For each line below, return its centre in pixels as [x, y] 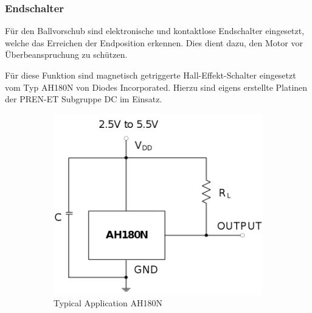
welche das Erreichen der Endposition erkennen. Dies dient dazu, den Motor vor [154, 42]
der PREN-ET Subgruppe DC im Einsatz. [84, 99]
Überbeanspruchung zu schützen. [66, 55]
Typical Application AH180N [108, 302]
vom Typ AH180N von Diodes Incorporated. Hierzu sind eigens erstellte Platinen [156, 87]
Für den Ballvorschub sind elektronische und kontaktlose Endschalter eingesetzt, [155, 31]
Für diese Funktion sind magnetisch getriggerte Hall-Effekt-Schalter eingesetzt [151, 75]
